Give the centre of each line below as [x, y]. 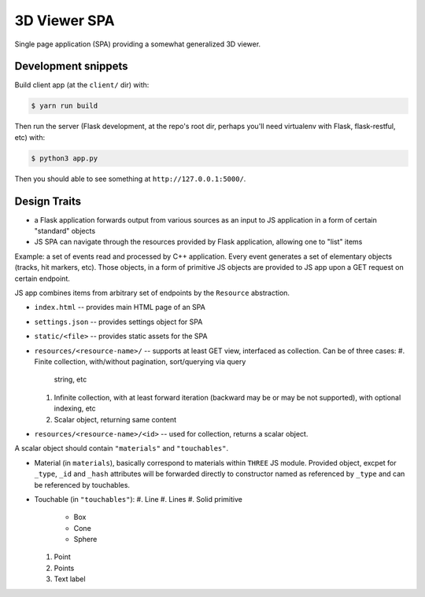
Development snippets [72, 66]
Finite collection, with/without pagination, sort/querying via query [140, 361]
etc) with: [30, 137]
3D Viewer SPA [65, 20]
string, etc [70, 380]
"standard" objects [65, 231]
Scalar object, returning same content [115, 419]
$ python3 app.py [65, 158]
